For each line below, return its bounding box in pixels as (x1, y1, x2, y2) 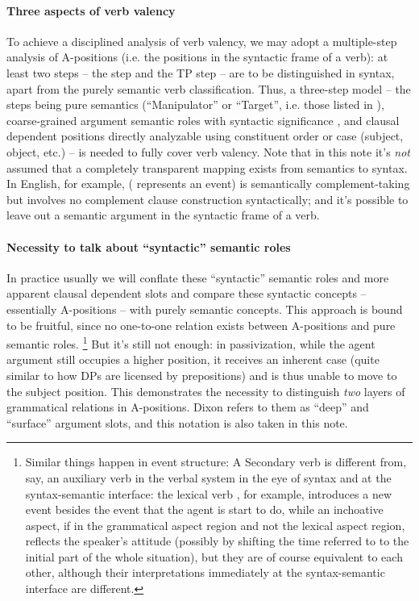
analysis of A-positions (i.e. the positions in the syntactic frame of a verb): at (6, 48, 388, 65)
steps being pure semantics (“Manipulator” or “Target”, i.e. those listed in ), (6, 96, 384, 113)
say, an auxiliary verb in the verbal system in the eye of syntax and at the (25, 469, 392, 486)
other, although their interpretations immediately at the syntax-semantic (25, 564, 385, 581)
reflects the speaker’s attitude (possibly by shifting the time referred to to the (25, 532, 409, 549)
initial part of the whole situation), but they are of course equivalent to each (25, 548, 403, 565)
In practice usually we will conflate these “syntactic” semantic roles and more (6, 269, 389, 286)
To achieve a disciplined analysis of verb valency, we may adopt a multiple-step (6, 32, 397, 49)
